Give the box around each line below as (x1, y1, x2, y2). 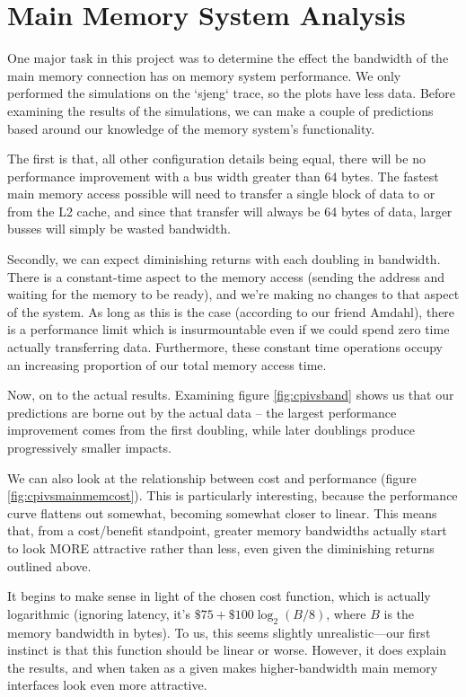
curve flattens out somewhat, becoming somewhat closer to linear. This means (7, 503, 437, 522)
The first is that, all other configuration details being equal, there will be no (7, 149, 426, 168)
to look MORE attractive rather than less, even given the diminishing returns (7, 538, 435, 557)
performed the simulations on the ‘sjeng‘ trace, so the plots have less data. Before (7, 84, 456, 102)
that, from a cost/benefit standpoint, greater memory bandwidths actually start (7, 521, 447, 540)
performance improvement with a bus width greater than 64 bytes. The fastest (7, 166, 439, 185)
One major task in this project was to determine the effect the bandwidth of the (7, 49, 449, 67)
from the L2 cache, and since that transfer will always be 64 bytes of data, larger (7, 201, 453, 220)
